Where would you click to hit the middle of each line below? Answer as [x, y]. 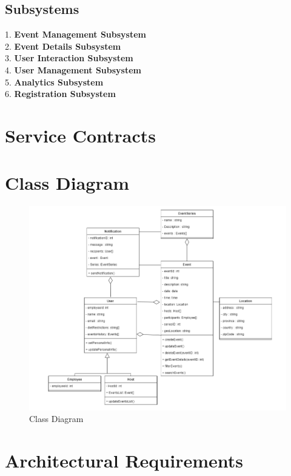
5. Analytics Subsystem [54, 82]
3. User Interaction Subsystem [69, 58]
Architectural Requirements [124, 461]
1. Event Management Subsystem [76, 34]
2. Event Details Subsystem [63, 46]
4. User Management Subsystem [73, 69]
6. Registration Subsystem [60, 94]
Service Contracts [80, 135]
